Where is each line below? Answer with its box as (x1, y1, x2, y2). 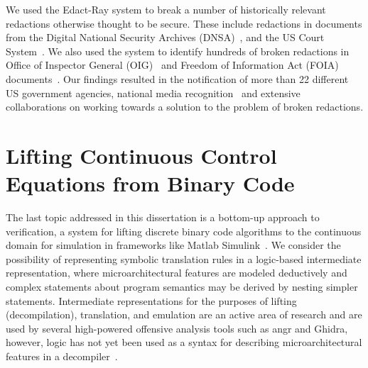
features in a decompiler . (6, 349, 118, 363)
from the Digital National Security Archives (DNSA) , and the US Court (6, 30, 325, 45)
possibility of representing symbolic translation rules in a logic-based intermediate (6, 251, 362, 266)
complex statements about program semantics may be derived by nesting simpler (6, 279, 358, 294)
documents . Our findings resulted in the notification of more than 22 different (6, 71, 349, 86)
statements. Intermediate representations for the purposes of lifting (6, 293, 297, 308)
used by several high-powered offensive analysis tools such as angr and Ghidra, (6, 320, 348, 335)
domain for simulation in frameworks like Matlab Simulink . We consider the (6, 238, 341, 252)
